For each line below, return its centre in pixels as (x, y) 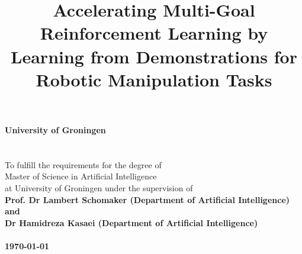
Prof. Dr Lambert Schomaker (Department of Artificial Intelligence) (147, 199)
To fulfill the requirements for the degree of (83, 164)
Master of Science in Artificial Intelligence (81, 176)
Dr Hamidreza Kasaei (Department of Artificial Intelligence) (131, 222)
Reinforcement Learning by (154, 33)
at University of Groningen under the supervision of (99, 187)
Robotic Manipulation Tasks (154, 79)
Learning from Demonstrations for (154, 56)
